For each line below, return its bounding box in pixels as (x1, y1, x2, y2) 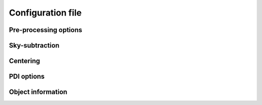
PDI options (9, 72, 45, 81)
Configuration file (9, 7, 82, 18)
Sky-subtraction (9, 41, 60, 50)
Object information (9, 88, 67, 96)
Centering (9, 57, 40, 65)
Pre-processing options (9, 26, 82, 34)
